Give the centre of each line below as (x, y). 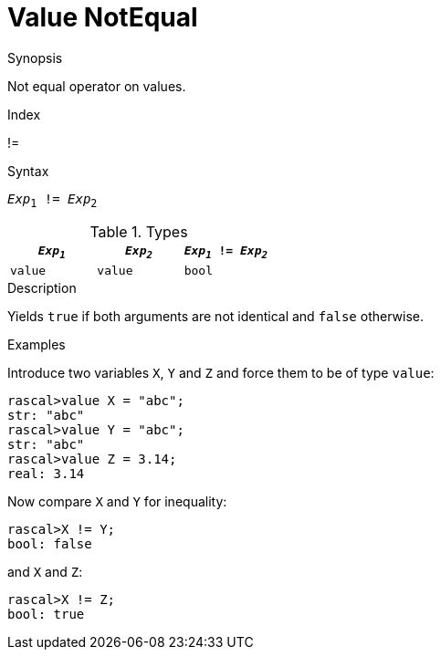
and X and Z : (45, 572)
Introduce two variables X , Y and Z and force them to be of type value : (221, 373)
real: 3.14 (46, 474)
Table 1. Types (139, 231)
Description (42, 288)
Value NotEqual (103, 17)
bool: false (50, 544)
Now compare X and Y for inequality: (117, 502)
